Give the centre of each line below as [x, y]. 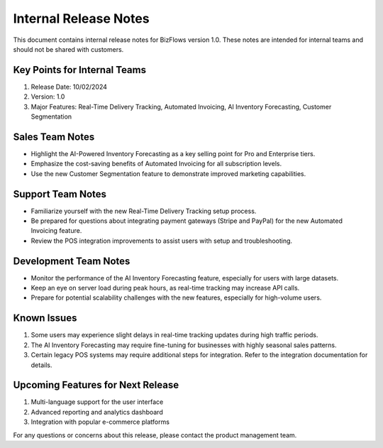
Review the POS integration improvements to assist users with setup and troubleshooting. [162, 241]
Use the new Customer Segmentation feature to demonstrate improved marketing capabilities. [168, 173]
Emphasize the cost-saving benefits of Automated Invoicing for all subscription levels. [156, 164]
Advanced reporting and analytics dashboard [97, 412]
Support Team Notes [60, 194]
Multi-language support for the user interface [97, 402]
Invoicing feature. [56, 231]
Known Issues [45, 318]
